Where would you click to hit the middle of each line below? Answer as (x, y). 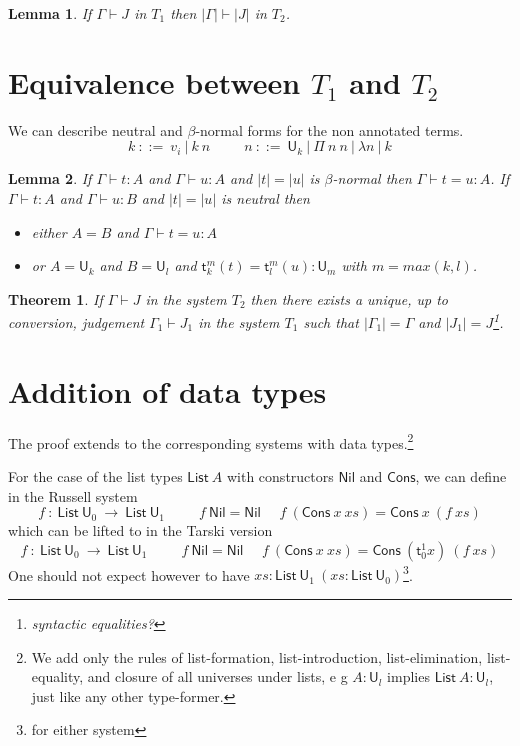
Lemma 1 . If (50, 13)
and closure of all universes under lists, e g (217, 676)
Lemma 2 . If (50, 178)
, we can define (461, 475)
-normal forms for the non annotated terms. (329, 129)
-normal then (372, 178)
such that (331, 321)
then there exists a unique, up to (349, 298)
